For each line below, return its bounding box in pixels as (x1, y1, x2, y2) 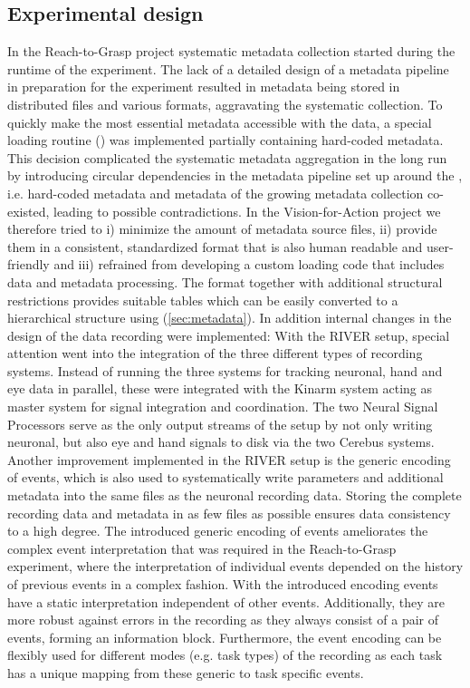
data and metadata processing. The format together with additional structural (7, 272, 443, 291)
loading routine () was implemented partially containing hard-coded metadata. (7, 131, 444, 150)
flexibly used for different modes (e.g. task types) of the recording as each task (7, 645, 443, 664)
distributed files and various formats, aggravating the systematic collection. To (7, 94, 443, 113)
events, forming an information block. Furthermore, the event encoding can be (7, 627, 442, 646)
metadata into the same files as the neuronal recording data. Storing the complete (7, 486, 462, 505)
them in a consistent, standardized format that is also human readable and (7, 237, 423, 256)
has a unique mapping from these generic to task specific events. (7, 663, 364, 682)
